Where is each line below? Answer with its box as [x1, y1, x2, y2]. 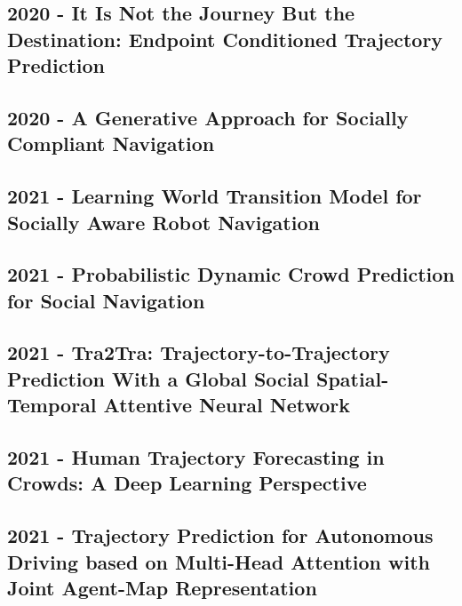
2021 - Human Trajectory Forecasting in [7, 443, 385, 471]
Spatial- [316, 364, 389, 392]
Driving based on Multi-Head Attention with [7, 547, 431, 575]
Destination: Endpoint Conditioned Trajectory [7, 25, 443, 52]
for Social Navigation [7, 286, 205, 314]
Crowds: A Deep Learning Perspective [7, 469, 367, 497]
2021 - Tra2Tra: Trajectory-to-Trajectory [7, 339, 390, 366]
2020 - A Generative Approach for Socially [7, 103, 409, 131]
